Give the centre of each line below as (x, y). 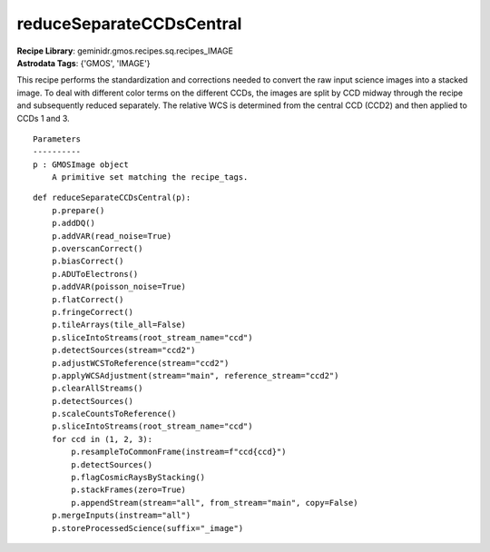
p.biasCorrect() (88, 261)
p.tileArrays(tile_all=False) (118, 325)
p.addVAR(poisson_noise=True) (118, 287)
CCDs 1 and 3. (43, 118)
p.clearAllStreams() (97, 389)
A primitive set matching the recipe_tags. (150, 177)
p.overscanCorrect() (97, 249)
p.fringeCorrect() (93, 312)
